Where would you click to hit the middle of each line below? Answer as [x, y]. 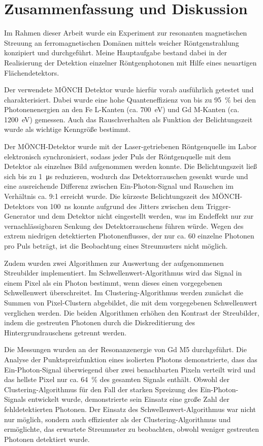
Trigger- [218, 206]
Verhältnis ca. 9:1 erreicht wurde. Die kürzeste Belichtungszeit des [107, 196]
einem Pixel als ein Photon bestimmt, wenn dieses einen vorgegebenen [113, 282]
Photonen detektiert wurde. [47, 439]
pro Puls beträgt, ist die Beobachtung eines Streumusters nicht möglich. [116, 246]
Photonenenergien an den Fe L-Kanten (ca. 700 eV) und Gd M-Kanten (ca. [122, 109]
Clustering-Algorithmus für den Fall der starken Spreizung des [101, 389]
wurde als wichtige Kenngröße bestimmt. [68, 129]
